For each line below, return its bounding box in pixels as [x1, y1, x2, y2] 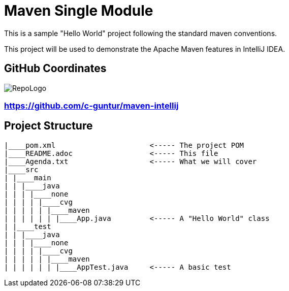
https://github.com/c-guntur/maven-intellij [4, 100, 179, 111]
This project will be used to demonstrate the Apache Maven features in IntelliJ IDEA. [4, 44, 285, 53]
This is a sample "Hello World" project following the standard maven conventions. [4, 28, 277, 38]
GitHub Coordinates [4, 62, 107, 75]
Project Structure [4, 119, 93, 133]
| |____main [4, 173, 51, 182]
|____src [4, 165, 39, 174]
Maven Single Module [4, 2, 153, 19]
